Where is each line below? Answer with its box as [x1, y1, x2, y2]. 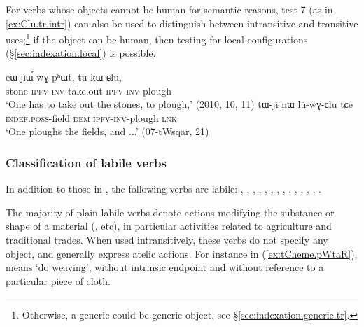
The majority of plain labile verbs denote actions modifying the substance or [6, 204, 335, 219]
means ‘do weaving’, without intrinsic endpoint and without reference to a [6, 260, 324, 274]
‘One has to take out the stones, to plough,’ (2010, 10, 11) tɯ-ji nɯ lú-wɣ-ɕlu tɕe [6, 97, 353, 111]
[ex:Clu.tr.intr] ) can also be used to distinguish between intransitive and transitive [6, 15, 358, 30]
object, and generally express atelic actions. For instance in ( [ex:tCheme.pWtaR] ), [6, 246, 358, 260]
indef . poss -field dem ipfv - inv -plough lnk [6, 110, 177, 125]
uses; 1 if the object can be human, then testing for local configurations [6, 30, 308, 46]
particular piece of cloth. [6, 273, 111, 288]
